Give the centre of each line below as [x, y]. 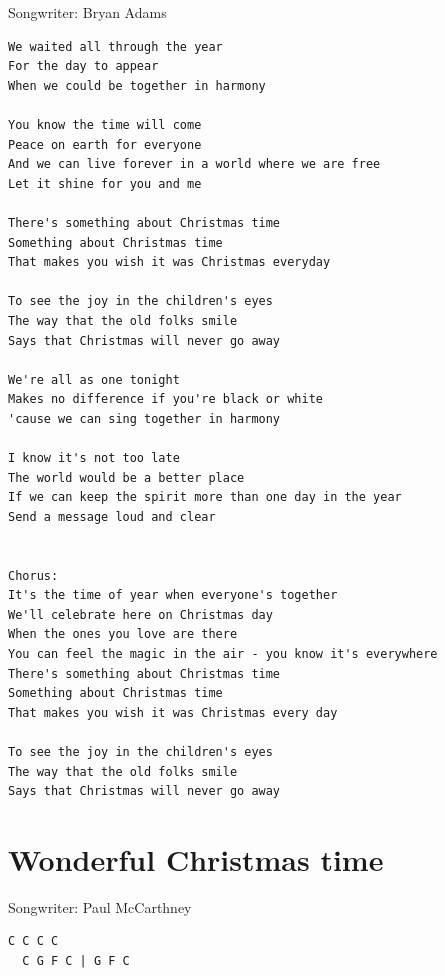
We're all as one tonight [94, 379]
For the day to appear [83, 66]
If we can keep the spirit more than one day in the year [205, 497]
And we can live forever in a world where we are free [194, 164]
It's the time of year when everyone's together [173, 595]
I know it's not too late [94, 458]
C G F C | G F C [76, 961]
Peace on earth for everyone [105, 144]
